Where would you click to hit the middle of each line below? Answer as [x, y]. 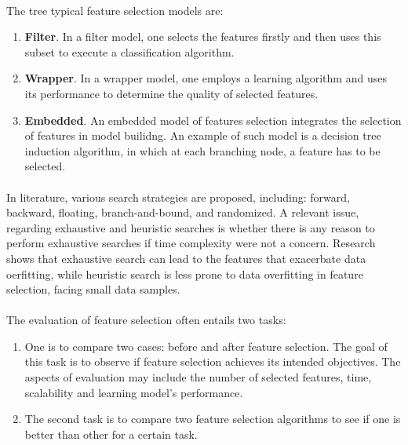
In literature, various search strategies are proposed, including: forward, [178, 197]
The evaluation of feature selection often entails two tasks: [146, 320]
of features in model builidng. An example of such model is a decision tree [203, 135]
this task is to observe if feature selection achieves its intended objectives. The [213, 361]
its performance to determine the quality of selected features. [171, 93]
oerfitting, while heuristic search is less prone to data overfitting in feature [185, 274]
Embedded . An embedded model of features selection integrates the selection [213, 120]
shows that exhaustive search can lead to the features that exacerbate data [186, 258]
